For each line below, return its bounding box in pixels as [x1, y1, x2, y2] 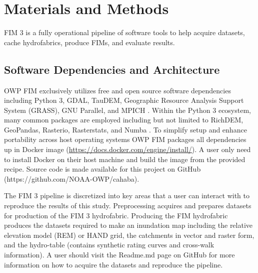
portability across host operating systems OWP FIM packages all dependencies [4, 134, 246, 145]
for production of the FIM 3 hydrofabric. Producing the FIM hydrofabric [4, 210, 228, 220]
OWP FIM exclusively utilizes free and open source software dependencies [4, 85, 231, 95]
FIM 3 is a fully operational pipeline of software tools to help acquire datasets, [4, 27, 245, 38]
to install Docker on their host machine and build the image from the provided [4, 154, 245, 164]
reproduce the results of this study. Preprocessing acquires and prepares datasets [4, 200, 251, 211]
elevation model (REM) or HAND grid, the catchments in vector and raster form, [4, 229, 254, 240]
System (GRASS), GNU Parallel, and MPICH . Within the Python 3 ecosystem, [4, 104, 251, 115]
